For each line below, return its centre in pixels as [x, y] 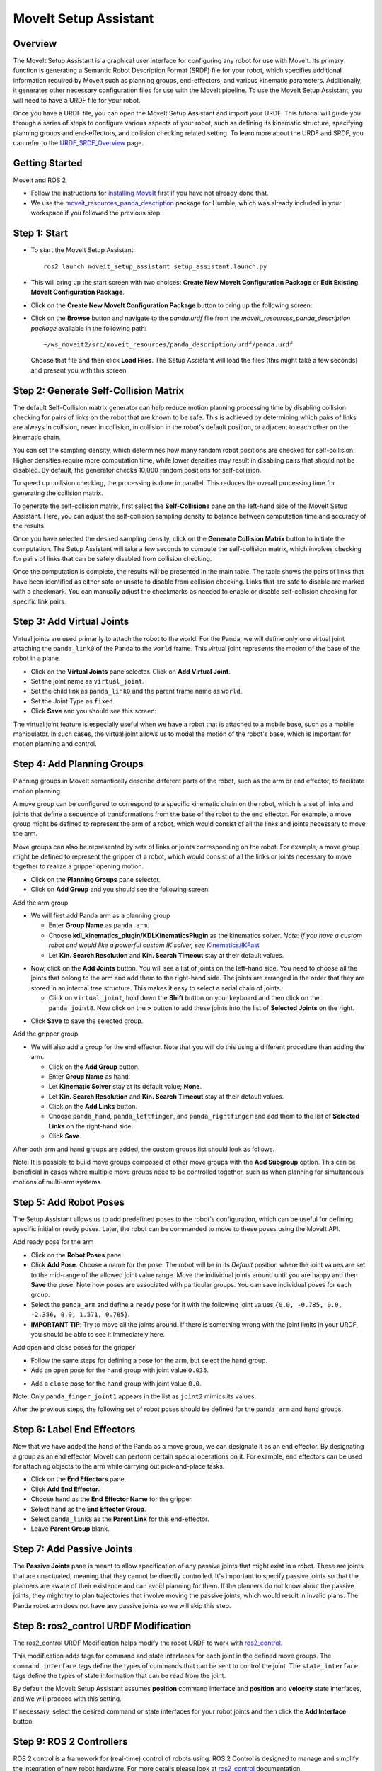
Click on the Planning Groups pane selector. [95, 879]
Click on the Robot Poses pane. [77, 1255]
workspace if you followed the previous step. [96, 213]
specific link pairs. [40, 601]
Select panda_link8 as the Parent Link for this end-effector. [120, 1519]
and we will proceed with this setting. [67, 1698]
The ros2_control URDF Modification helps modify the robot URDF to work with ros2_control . [148, 1643]
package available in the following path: [89, 328]
